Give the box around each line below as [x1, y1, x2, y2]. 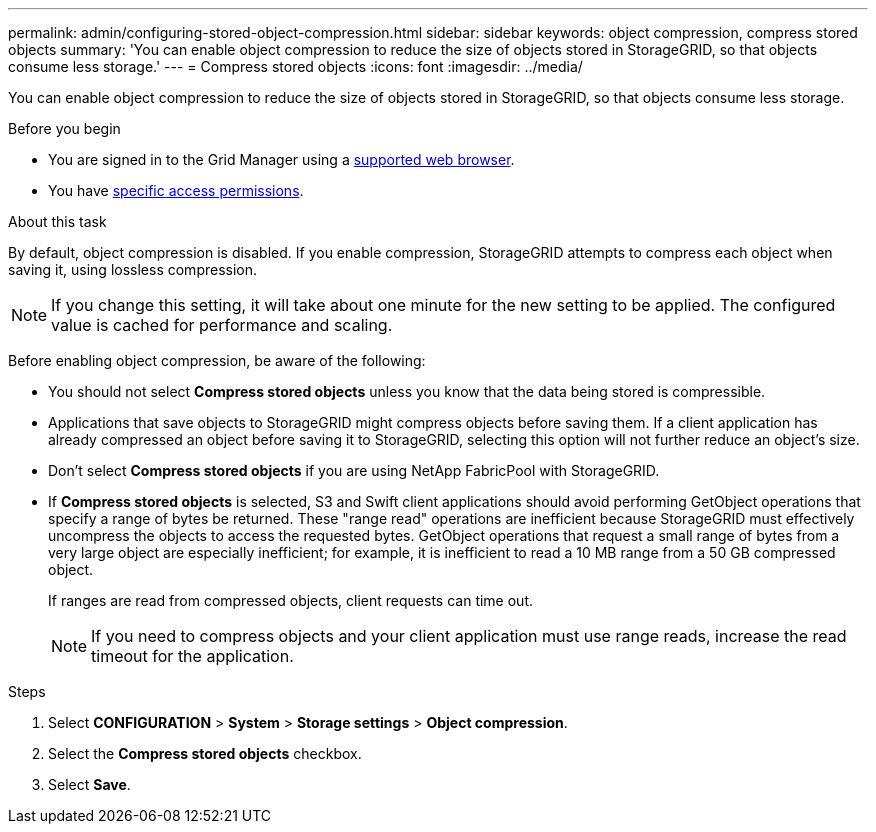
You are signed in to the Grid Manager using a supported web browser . [48, 151, 515, 168]
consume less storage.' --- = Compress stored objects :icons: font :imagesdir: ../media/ [8, 58, 583, 75]
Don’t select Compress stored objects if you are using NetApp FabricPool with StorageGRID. [48, 462, 660, 479]
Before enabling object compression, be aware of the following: [8, 352, 426, 369]
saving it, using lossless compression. [8, 261, 258, 278]
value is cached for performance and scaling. [51, 315, 393, 335]
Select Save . [48, 776, 131, 793]
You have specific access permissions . [48, 182, 304, 199]
